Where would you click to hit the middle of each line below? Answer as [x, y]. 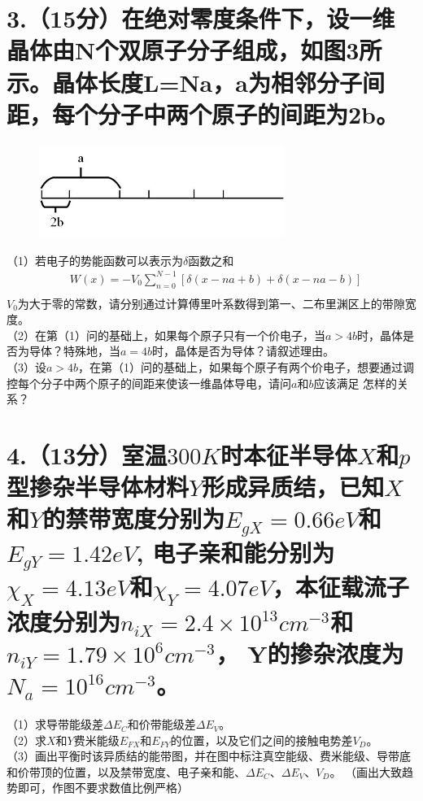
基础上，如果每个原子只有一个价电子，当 [217, 335]
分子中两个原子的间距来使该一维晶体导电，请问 [166, 383]
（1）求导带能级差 [55, 724]
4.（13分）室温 [87, 454]
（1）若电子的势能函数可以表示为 [95, 260]
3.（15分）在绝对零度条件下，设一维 [201, 18]
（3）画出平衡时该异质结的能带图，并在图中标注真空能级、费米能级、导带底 [209, 756]
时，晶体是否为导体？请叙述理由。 [244, 351]
